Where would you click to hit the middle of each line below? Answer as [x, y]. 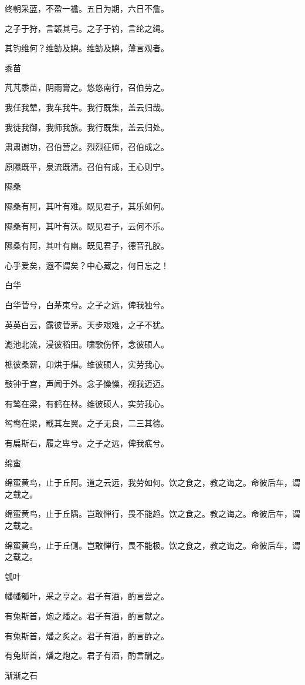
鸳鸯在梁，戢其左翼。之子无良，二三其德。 [87, 423]
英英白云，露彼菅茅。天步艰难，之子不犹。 [87, 324]
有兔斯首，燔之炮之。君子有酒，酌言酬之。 [87, 655]
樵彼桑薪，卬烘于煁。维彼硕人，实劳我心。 [87, 364]
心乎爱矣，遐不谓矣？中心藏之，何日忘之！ [87, 265]
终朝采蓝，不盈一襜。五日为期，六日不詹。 [87, 8]
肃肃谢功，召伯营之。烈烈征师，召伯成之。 [87, 147]
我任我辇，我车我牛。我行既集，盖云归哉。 [87, 107]
